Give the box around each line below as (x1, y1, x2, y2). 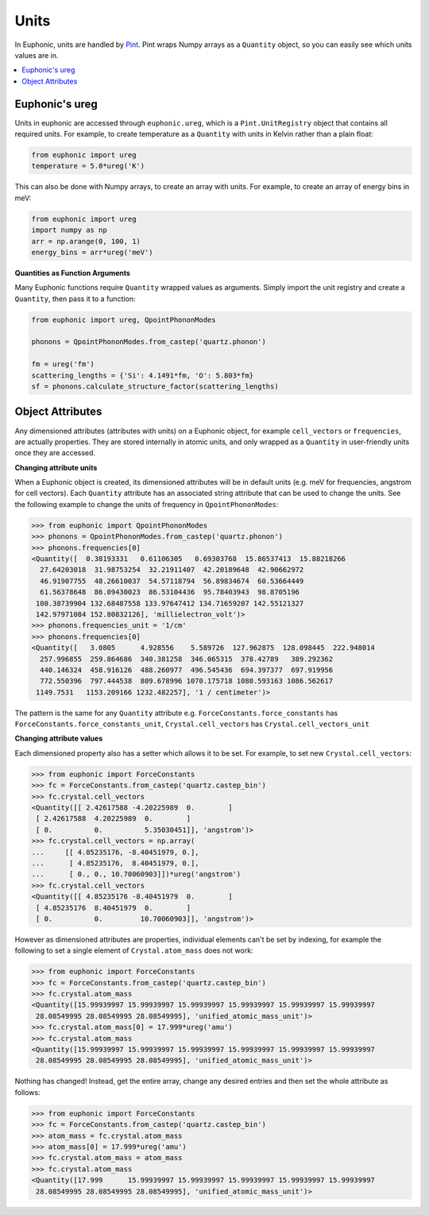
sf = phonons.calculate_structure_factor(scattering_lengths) (31, 382, 279, 391)
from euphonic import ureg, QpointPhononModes (31, 315, 216, 324)
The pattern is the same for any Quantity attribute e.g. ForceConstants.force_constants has (14, 708, 338, 718)
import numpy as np (31, 226, 107, 234)
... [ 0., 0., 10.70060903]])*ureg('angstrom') (31, 870, 242, 879)
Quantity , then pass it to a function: (14, 294, 136, 304)
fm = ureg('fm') (31, 360, 95, 369)
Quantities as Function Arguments (14, 268, 131, 277)
